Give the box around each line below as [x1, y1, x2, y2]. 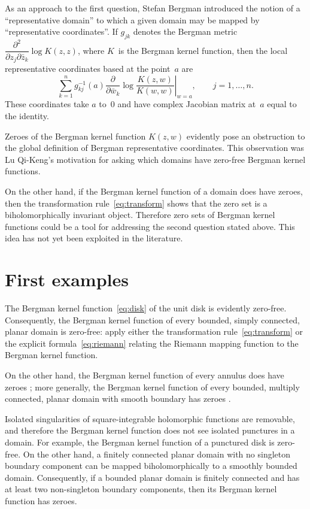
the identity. [5, 109, 49, 122]
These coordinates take [5, 98, 89, 110]
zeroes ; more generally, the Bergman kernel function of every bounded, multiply [5, 380, 300, 393]
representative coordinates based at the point [5, 62, 171, 74]
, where [77, 44, 105, 56]
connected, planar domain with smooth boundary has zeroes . [5, 392, 231, 405]
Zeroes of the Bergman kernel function [5, 129, 146, 142]
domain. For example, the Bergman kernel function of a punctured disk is [5, 435, 275, 448]
